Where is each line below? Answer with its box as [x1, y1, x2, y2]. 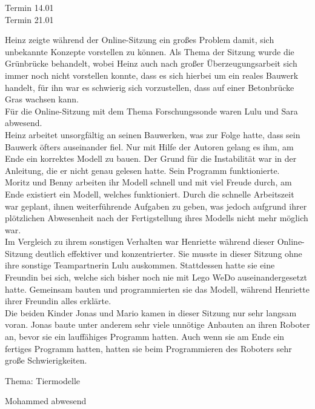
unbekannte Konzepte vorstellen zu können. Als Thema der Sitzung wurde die [5, 45, 294, 58]
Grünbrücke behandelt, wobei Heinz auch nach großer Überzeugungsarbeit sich [5, 57, 297, 70]
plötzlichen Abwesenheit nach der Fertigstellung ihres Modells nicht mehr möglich [5, 211, 308, 224]
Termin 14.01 [5, 1, 54, 13]
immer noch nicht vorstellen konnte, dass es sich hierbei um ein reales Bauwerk [5, 68, 299, 81]
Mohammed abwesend [5, 394, 87, 407]
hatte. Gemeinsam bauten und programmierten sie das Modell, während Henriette [5, 282, 310, 295]
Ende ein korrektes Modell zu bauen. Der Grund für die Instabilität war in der [5, 152, 297, 165]
